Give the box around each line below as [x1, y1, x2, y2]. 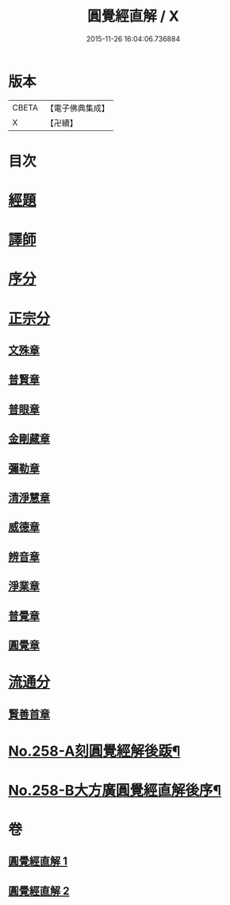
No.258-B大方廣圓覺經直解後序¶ [8, 781, 222, 799]
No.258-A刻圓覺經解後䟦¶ [8, 742, 181, 760]
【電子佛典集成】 [45, 102, 109, 114]
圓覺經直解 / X [86, 7, 180, 25]
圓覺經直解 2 [8, 884, 70, 898]
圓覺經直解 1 [8, 855, 68, 868]
